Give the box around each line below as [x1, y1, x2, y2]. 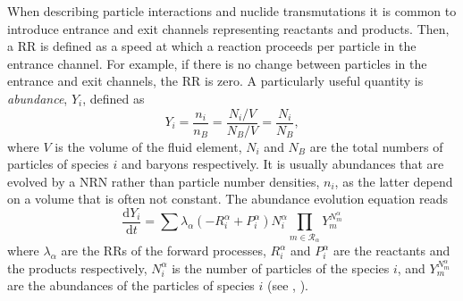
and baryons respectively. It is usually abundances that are [121, 155, 444, 173]
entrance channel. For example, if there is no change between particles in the [7, 54, 427, 72]
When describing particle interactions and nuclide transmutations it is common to [7, 2, 457, 20]
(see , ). [267, 276, 308, 295]
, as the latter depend [334, 171, 453, 190]
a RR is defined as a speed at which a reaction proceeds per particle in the [7, 37, 417, 55]
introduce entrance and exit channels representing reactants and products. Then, [7, 19, 450, 38]
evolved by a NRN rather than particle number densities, [7, 171, 320, 190]
